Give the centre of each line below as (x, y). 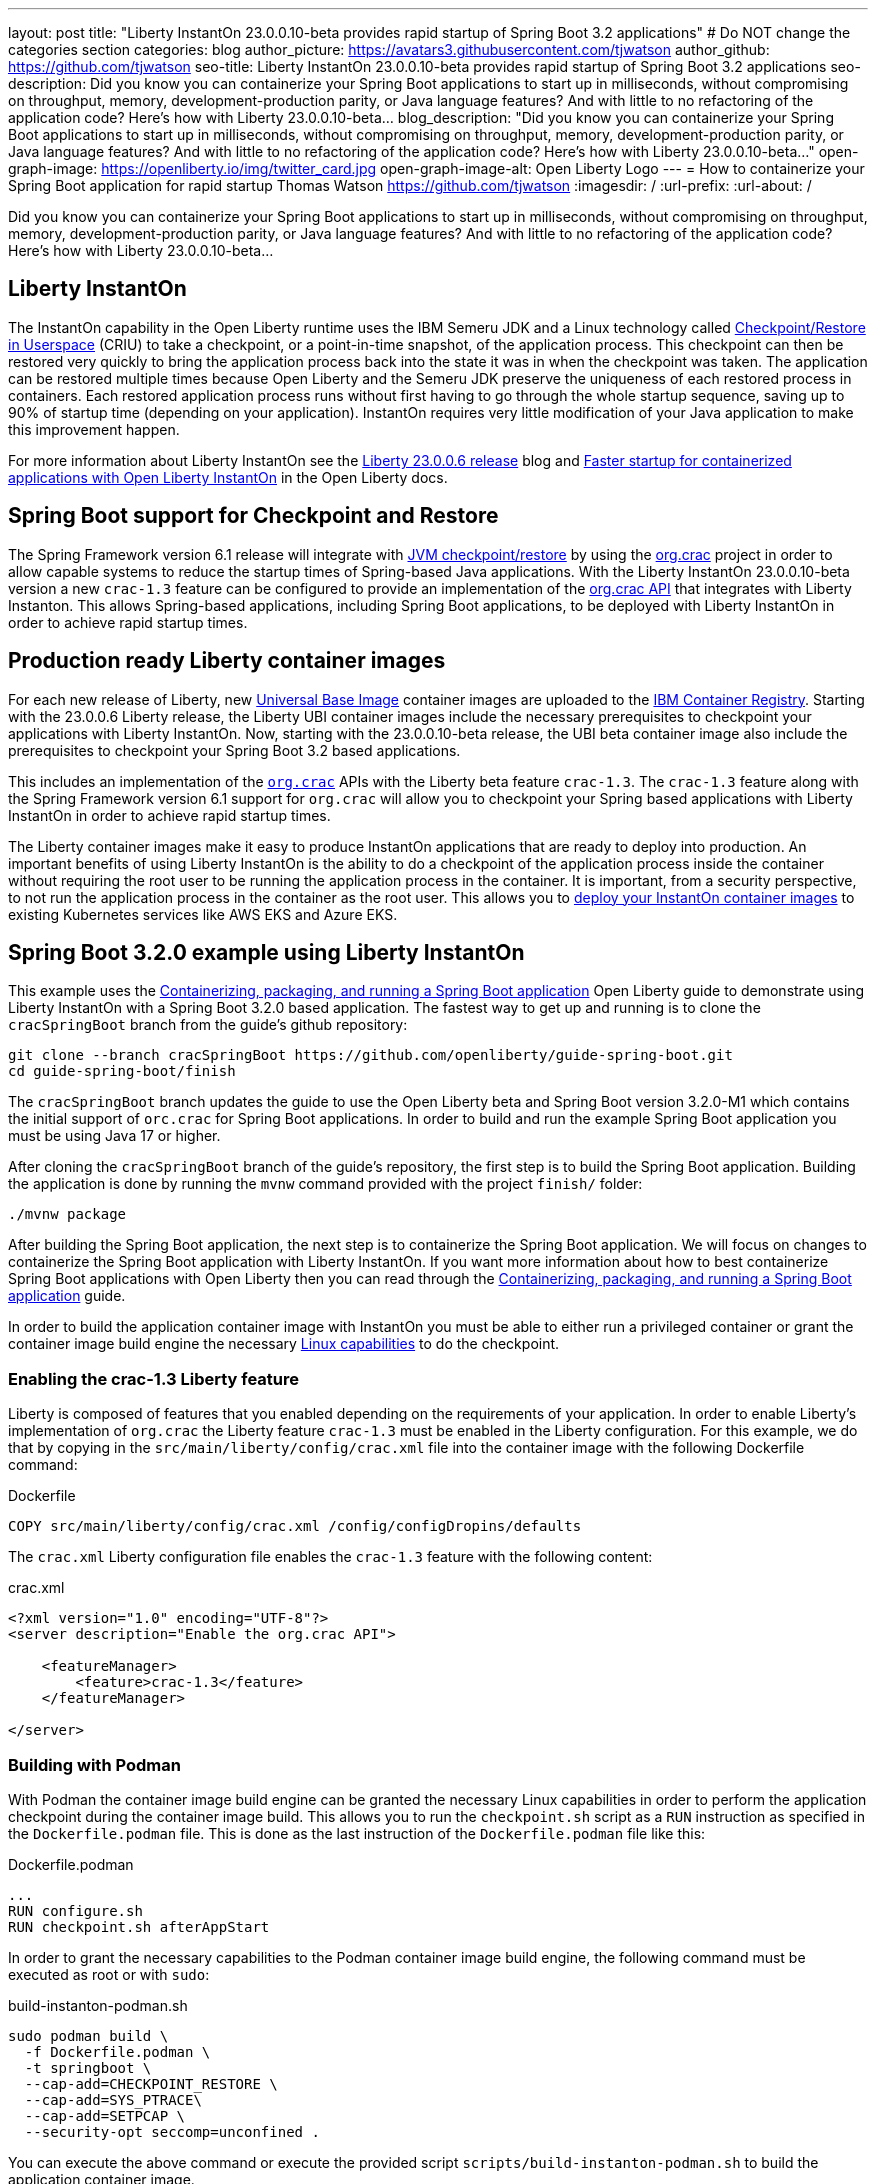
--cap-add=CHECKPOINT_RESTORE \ (151, 2083)
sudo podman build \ (88, 2035)
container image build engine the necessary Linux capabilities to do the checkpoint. (284, 1344)
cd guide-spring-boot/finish (122, 1071)
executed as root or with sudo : (109, 1974)
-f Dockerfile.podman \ (117, 2051)
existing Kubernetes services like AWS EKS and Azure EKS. (203, 914)
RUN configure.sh (75, 1910)
